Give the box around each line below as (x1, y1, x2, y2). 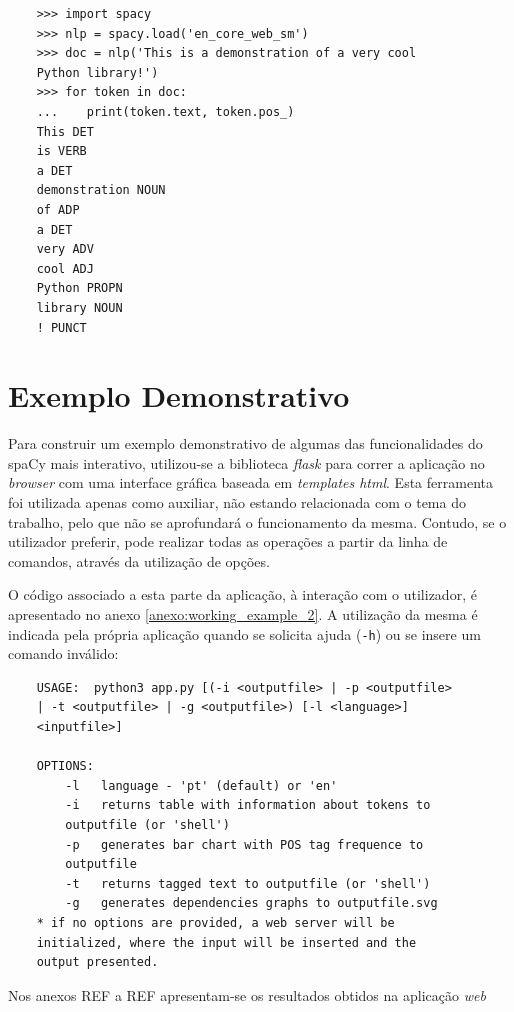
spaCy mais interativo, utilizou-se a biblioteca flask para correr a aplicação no (8, 452, 485, 473)
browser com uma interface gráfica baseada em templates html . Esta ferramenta (8, 472, 493, 493)
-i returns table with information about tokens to (65, 798, 431, 813)
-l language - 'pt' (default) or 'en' (65, 778, 338, 793)
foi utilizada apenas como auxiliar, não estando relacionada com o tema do (8, 492, 466, 512)
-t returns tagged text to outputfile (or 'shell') (65, 876, 431, 891)
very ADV (36, 242, 94, 257)
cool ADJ (36, 261, 94, 276)
